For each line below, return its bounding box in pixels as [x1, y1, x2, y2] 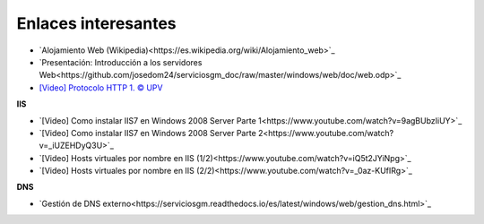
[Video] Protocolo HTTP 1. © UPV [39, 82, 163, 93]
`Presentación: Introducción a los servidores [39, 56, 203, 67]
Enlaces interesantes [16, 13, 177, 33]
